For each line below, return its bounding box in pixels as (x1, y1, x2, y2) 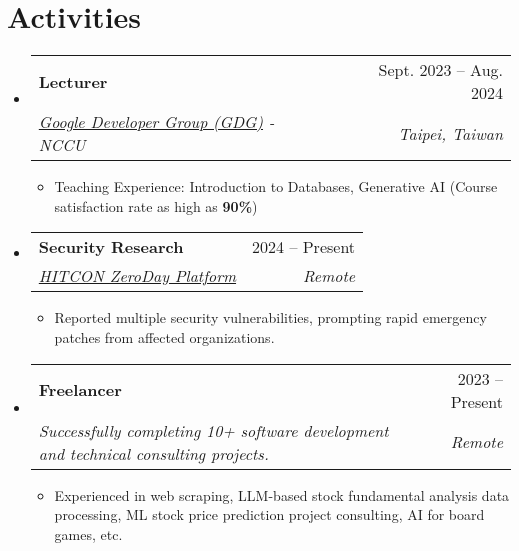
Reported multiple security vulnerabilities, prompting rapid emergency (54, 307, 487, 328)
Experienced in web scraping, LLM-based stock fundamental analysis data (54, 484, 510, 505)
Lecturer (38, 69, 108, 93)
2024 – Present (252, 235, 356, 259)
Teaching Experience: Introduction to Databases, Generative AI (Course (54, 176, 498, 197)
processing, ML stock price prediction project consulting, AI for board (54, 504, 485, 525)
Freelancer (38, 378, 122, 401)
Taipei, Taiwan (398, 121, 503, 145)
